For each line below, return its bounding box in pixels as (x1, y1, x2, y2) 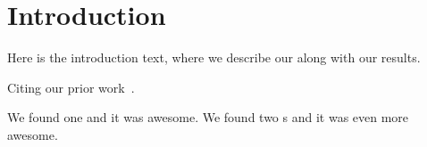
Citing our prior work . (7, 78, 135, 96)
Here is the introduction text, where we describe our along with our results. (7, 48, 421, 67)
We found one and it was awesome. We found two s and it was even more (7, 108, 409, 127)
